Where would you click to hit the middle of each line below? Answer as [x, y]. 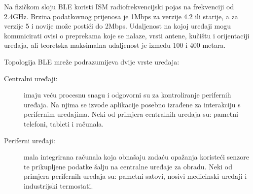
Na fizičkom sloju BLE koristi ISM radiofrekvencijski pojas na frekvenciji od [119, 6]
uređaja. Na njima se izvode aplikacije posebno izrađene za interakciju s [132, 104]
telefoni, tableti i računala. [64, 123]
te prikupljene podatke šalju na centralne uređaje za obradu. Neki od [128, 166]
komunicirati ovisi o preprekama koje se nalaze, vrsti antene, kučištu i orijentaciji [127, 35]
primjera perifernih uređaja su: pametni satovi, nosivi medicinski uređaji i [135, 176]
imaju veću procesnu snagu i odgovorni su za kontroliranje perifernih [127, 95]
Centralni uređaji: [31, 78]
